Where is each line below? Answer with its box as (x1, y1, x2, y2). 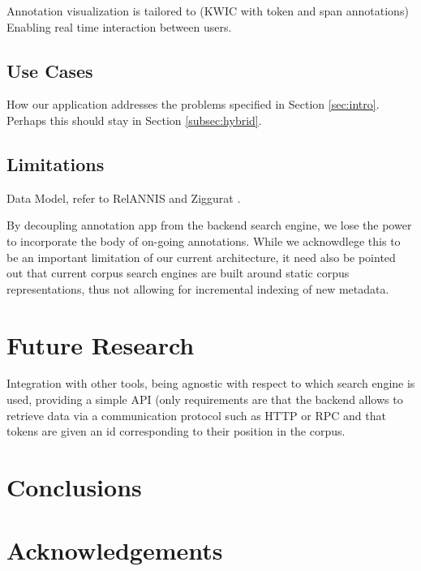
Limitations (6, 151, 105, 176)
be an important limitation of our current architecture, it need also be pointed (6, 248, 396, 265)
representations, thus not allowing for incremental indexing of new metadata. (6, 280, 389, 297)
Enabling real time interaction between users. (6, 18, 232, 35)
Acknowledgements (6, 534, 223, 567)
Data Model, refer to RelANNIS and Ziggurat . (6, 189, 241, 206)
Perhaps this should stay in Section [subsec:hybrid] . (6, 111, 262, 128)
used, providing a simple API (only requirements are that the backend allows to (6, 391, 403, 408)
